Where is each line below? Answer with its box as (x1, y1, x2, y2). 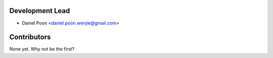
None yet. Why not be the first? (9, 46, 75, 52)
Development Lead (9, 6, 70, 15)
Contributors (9, 33, 51, 41)
